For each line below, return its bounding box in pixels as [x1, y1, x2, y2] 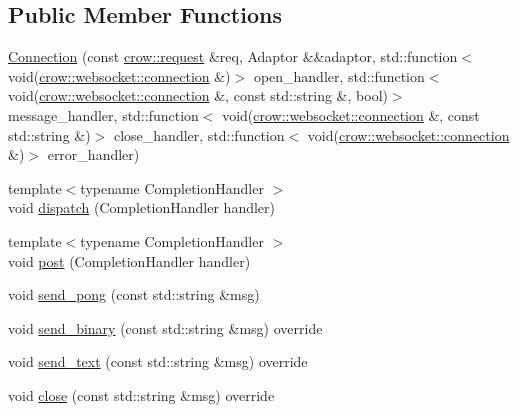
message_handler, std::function [8, 104, 199, 125]
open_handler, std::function [253, 65, 425, 86]
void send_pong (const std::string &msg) [8, 284, 260, 305]
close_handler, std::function [113, 124, 285, 145]
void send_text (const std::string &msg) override [8, 351, 308, 372]
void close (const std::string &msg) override [8, 384, 275, 405]
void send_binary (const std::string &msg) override [8, 317, 323, 338]
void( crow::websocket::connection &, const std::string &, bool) [8, 85, 388, 106]
